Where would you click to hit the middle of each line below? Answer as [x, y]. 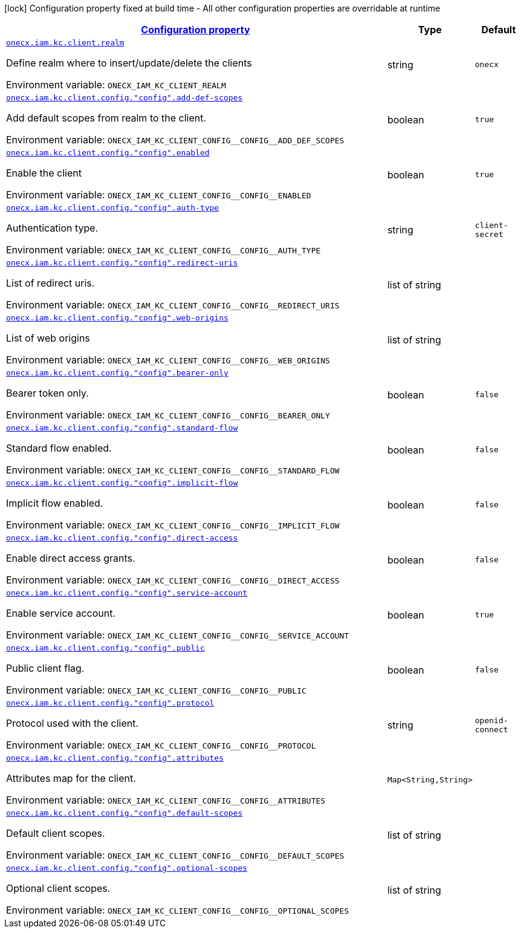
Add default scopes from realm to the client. [106, 118]
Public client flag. [45, 668]
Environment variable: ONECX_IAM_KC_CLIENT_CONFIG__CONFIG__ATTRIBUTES [166, 800]
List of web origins [48, 338]
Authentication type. [52, 228]
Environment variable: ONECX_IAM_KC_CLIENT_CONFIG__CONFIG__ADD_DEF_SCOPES [175, 140]
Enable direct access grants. [71, 558]
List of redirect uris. [50, 283]
